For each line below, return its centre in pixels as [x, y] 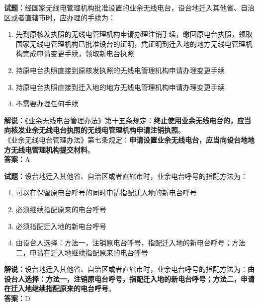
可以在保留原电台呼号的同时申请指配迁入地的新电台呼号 [106, 192]
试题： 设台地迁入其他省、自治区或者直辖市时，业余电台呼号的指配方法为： [126, 176]
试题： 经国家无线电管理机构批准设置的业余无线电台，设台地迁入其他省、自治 [129, 7]
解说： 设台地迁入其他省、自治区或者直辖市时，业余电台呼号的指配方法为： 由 [129, 269]
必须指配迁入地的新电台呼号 [61, 226]
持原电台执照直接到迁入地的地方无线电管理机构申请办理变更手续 [120, 87]
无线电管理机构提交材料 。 [52, 149]
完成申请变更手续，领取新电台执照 [78, 53]
